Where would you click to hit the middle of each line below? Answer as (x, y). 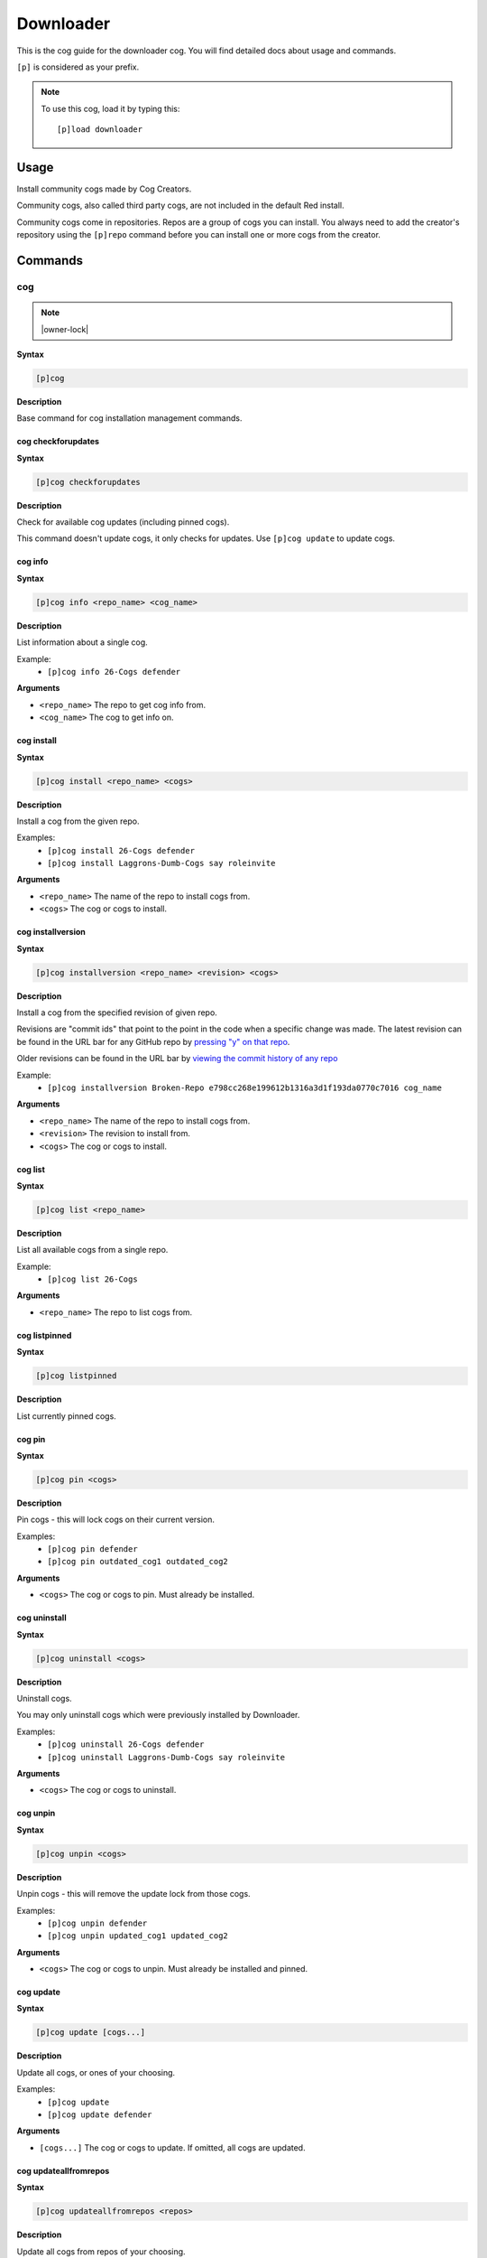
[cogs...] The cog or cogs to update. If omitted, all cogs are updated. (172, 2147)
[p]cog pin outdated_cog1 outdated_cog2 (138, 1562)
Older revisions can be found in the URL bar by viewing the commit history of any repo (177, 1059)
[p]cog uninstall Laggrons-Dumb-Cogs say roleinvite (166, 1757)
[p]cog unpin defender (97, 1923)
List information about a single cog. (82, 642)
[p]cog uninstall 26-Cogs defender (126, 1745)
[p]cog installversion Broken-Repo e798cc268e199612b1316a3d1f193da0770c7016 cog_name (244, 1087)
